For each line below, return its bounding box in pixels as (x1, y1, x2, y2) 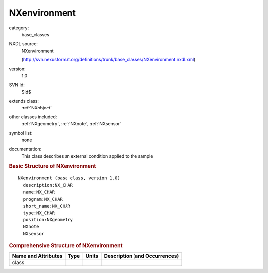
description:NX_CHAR (23, 182, 73, 188)
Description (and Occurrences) (104, 253, 179, 260)
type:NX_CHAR (23, 210, 55, 216)
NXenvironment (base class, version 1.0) (18, 175, 120, 181)
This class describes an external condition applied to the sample (21, 153, 153, 159)
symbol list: (9, 130, 33, 136)
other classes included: (9, 114, 57, 120)
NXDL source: (9, 41, 38, 47)
